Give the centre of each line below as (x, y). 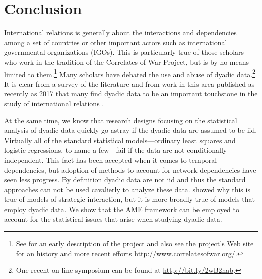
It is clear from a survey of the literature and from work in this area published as (129, 83)
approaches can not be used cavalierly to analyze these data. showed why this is (127, 189)
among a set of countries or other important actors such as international (116, 42)
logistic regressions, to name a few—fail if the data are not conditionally (116, 150)
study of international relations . (54, 103)
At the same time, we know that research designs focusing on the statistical (121, 120)
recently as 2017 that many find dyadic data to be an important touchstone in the (131, 93)
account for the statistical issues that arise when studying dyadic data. (113, 219)
